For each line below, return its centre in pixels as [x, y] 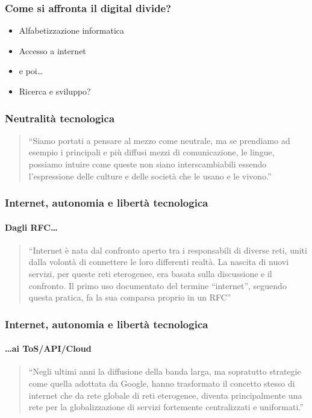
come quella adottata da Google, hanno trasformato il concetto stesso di [162, 383]
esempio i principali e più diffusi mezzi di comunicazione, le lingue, [151, 152]
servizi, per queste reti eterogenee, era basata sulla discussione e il [150, 274]
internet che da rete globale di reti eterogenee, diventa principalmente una [165, 395]
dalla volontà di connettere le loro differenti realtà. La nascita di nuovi [159, 262]
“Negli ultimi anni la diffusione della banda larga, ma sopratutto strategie [165, 371]
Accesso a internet [52, 50]
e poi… [31, 71]
